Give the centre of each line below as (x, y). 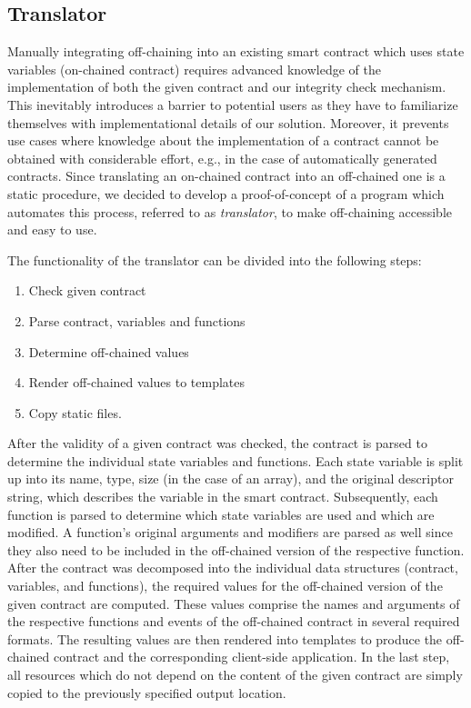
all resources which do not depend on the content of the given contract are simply (235, 675)
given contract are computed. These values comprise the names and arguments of (234, 603)
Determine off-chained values (109, 351)
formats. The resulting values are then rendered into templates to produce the (225, 638)
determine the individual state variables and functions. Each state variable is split (235, 460)
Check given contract (87, 290)
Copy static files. (75, 412)
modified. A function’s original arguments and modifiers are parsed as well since (230, 532)
